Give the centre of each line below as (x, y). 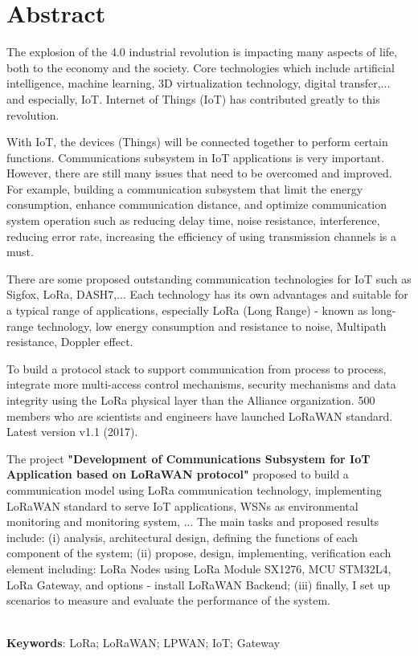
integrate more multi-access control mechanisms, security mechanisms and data (201, 384)
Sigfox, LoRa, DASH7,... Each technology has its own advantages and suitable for (207, 294)
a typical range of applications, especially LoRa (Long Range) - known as (187, 310)
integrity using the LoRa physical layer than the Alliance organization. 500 (191, 400)
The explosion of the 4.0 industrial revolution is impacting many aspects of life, (202, 52)
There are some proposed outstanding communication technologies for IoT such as (209, 278)
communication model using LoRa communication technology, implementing (194, 489)
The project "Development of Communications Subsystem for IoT (189, 458)
